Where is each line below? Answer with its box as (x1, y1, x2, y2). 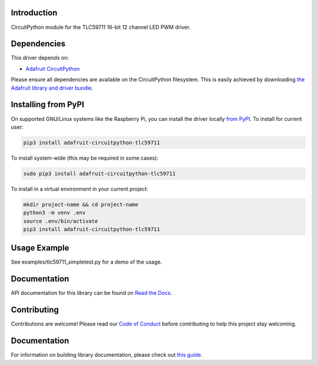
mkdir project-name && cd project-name (23, 201, 138, 208)
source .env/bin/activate (23, 218, 98, 224)
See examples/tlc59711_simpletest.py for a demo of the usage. (11, 258, 162, 265)
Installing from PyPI (11, 100, 85, 110)
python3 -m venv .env (23, 209, 86, 216)
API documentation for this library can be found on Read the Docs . (11, 290, 173, 297)
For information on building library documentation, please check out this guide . (11, 351, 203, 359)
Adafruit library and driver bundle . (11, 84, 94, 91)
